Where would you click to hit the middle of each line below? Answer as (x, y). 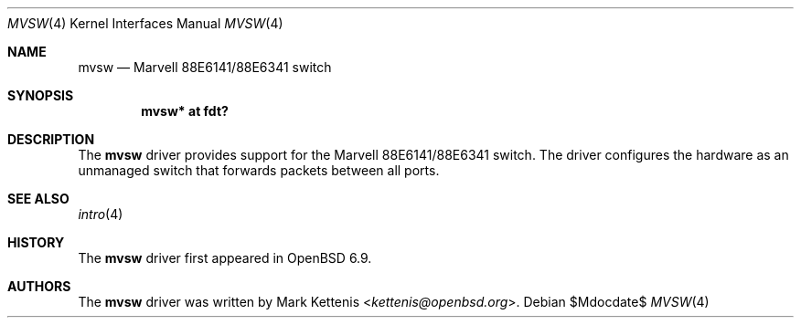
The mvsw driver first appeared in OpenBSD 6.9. (225, 258)
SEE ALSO (38, 199)
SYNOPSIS (41, 95)
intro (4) (101, 214)
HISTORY (36, 242)
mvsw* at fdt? (185, 111)
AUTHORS (39, 286)
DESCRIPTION (51, 139)
